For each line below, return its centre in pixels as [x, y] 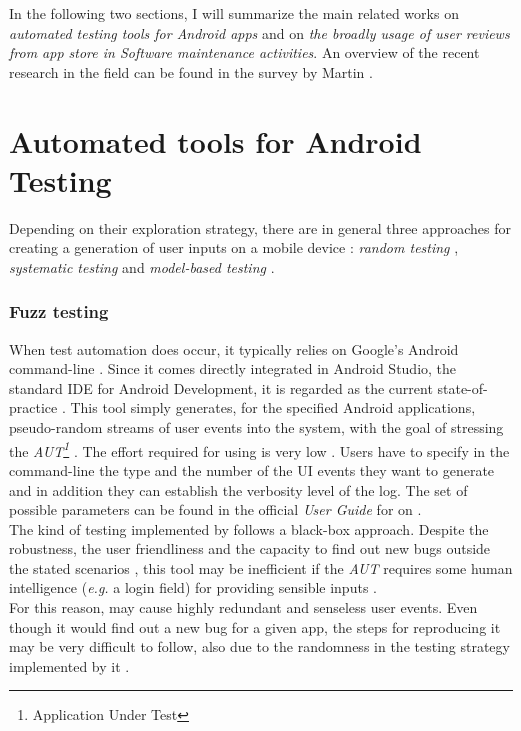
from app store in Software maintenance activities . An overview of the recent [244, 52]
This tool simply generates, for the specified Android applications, [273, 407]
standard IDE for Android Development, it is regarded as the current [221, 387]
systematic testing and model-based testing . [142, 266]
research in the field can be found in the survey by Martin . [191, 71]
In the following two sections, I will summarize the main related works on [234, 13]
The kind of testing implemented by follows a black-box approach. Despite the [249, 528]
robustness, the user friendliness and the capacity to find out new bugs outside [250, 548]
